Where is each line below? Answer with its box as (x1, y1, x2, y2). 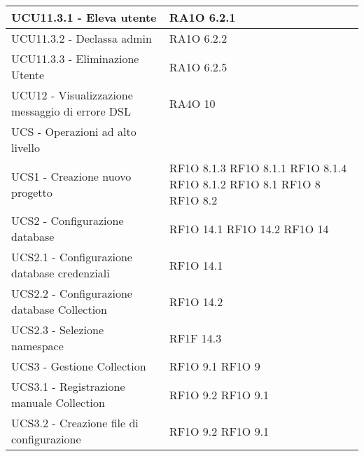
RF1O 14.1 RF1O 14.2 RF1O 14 (169, 220, 329, 237)
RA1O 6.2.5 (169, 58, 227, 75)
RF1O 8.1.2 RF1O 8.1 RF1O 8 (169, 176, 321, 192)
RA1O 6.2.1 (169, 9, 236, 25)
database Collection (11, 301, 107, 317)
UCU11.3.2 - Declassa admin (11, 30, 152, 46)
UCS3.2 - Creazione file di (11, 415, 139, 431)
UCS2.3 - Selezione (11, 322, 104, 338)
